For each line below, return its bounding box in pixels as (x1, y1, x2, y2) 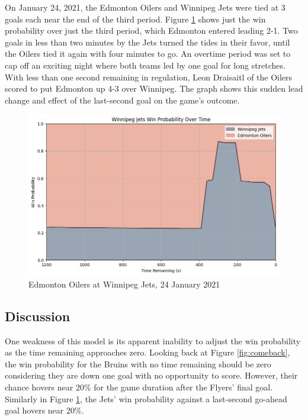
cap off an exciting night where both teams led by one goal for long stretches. (5, 59, 285, 71)
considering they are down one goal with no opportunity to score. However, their (5, 369, 298, 382)
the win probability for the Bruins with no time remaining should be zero (5, 357, 271, 370)
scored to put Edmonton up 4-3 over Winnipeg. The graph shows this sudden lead (5, 82, 303, 95)
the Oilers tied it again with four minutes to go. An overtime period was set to (5, 47, 291, 60)
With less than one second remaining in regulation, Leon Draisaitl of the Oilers (5, 70, 293, 83)
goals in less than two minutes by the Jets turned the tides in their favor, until (5, 35, 290, 48)
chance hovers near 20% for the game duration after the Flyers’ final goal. (5, 380, 273, 393)
